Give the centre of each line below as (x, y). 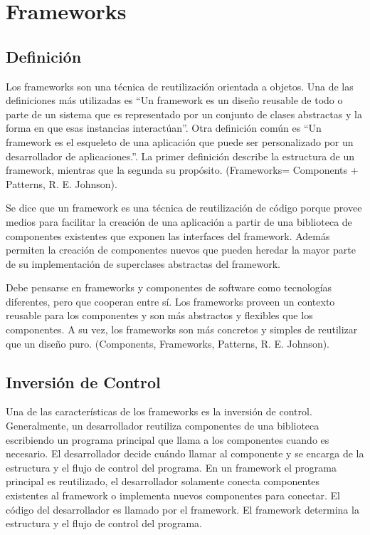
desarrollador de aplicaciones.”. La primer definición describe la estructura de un (180, 156)
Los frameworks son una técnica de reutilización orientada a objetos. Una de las (180, 86)
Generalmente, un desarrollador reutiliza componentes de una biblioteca (163, 426)
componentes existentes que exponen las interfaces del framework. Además (168, 235)
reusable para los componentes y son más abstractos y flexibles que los (159, 315)
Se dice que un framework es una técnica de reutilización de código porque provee (184, 208)
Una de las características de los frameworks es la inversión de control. (159, 411)
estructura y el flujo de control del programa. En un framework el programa (171, 467)
